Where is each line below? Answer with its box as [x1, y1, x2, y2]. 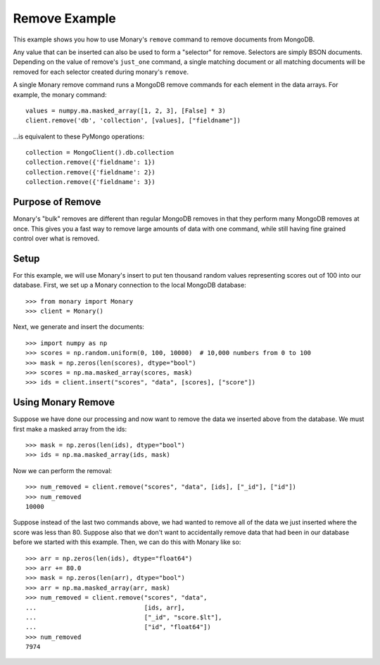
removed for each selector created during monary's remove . [13, 67, 189, 76]
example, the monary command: [13, 90, 107, 98]
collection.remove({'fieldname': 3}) [25, 178, 156, 186]
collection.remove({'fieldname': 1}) [25, 158, 156, 167]
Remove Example [13, 11, 116, 26]
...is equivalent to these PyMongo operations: [13, 132, 144, 141]
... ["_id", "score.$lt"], [25, 613, 222, 621]
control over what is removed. [13, 234, 100, 243]
